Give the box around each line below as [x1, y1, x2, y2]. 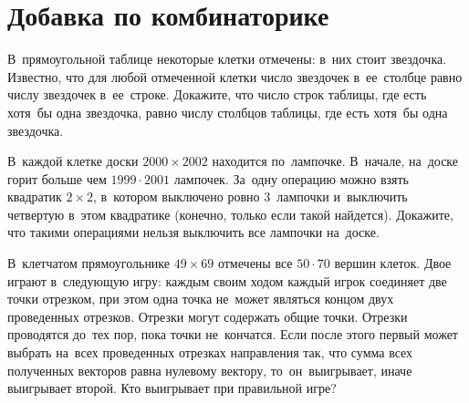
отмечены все [217, 253, 293, 273]
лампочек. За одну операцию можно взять [173, 169, 409, 188]
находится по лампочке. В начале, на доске [212, 151, 459, 170]
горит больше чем [7, 169, 107, 188]
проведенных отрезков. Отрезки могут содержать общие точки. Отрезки [7, 306, 408, 325]
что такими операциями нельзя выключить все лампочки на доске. [7, 222, 380, 242]
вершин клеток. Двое [334, 253, 452, 273]
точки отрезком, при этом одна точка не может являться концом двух [7, 289, 394, 308]
